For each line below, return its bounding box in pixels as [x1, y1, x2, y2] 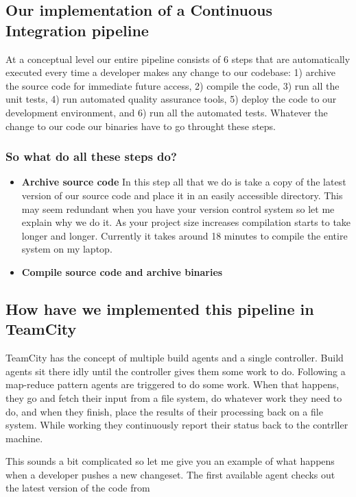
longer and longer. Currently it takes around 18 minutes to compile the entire [21, 228, 348, 242]
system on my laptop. [21, 242, 112, 256]
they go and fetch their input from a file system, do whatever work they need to [5, 390, 342, 405]
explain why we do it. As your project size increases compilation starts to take [21, 215, 351, 229]
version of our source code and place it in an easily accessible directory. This [21, 188, 343, 202]
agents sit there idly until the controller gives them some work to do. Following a [5, 364, 346, 378]
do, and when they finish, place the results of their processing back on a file [5, 404, 323, 418]
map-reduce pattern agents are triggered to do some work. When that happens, [5, 377, 340, 392]
